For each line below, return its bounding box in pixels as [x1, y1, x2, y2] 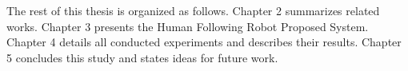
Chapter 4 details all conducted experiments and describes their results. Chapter [6, 34, 402, 50]
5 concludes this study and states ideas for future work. [6, 49, 278, 65]
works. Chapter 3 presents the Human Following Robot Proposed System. [6, 18, 369, 34]
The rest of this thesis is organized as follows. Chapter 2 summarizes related [6, 2, 380, 18]
